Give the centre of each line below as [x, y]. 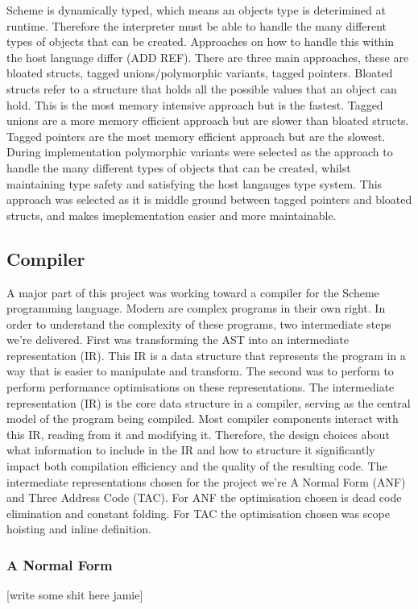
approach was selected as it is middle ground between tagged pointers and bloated [209, 199]
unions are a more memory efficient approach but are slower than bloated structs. [208, 120]
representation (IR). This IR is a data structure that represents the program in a [206, 355]
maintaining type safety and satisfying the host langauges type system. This [195, 183]
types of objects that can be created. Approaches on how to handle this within [201, 41]
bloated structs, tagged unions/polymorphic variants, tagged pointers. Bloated [200, 73]
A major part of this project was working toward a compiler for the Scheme [193, 292]
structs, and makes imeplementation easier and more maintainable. [172, 215]
